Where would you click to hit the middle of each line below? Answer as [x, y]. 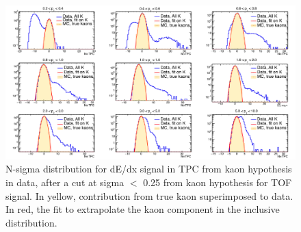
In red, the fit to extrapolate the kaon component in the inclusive [143, 209]
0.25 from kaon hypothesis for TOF [218, 182]
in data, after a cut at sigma [65, 182]
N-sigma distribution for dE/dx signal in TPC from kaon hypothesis [149, 169]
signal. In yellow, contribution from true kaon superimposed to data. [149, 195]
